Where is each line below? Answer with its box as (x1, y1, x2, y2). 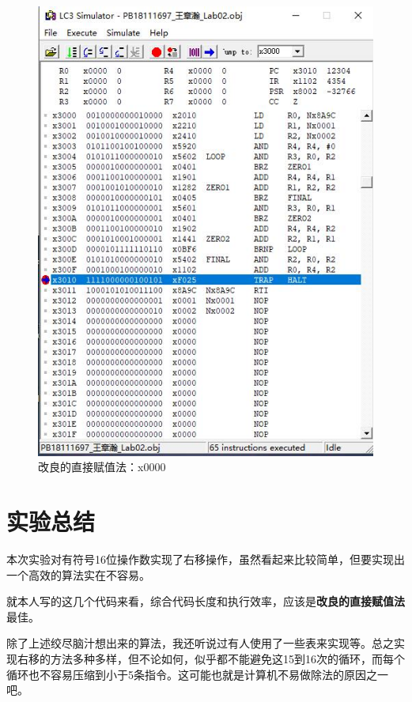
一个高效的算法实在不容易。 (6, 566, 150, 583)
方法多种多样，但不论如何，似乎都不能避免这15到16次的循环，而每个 (50, 651, 405, 667)
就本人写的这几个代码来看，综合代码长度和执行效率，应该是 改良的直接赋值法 (6, 593, 405, 610)
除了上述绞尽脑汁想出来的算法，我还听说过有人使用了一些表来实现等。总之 (6, 635, 394, 651)
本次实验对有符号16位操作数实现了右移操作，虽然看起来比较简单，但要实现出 (6, 551, 405, 568)
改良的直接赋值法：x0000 (38, 459, 166, 475)
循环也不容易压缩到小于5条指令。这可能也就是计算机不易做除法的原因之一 (6, 666, 388, 682)
